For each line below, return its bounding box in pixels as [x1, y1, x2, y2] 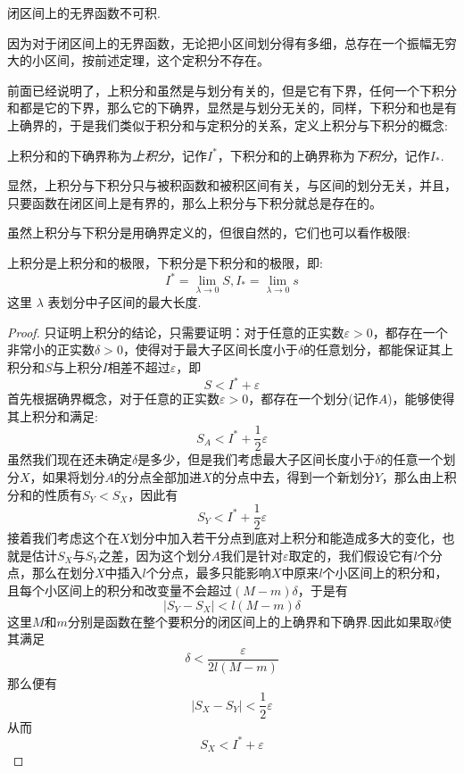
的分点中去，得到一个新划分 [211, 467, 375, 486]
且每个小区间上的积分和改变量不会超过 [7, 581, 232, 599]
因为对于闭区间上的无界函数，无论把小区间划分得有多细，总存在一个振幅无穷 [7, 33, 457, 52]
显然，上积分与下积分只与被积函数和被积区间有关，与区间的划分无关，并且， [7, 176, 457, 195]
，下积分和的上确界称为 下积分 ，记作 [217, 145, 430, 164]
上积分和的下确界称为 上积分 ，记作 [7, 145, 207, 164]
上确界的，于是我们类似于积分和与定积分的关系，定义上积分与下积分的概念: [7, 115, 448, 134]
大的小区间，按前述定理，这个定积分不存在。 [7, 51, 269, 70]
